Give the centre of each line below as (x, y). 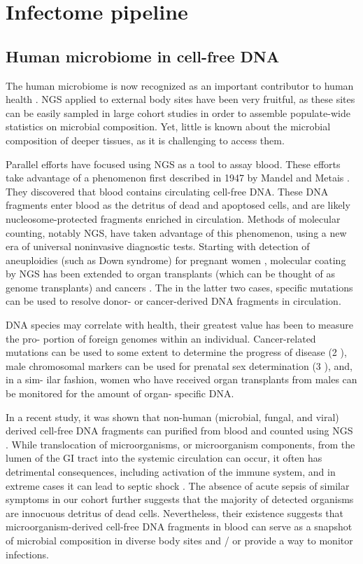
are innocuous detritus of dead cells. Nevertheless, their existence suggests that (175, 513)
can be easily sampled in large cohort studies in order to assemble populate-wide (178, 112)
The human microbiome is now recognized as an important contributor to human (180, 85)
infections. (27, 554)
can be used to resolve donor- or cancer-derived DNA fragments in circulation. (173, 301)
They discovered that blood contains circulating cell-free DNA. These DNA (167, 191)
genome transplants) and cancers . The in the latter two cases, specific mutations (179, 287)
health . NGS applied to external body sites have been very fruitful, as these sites (180, 99)
